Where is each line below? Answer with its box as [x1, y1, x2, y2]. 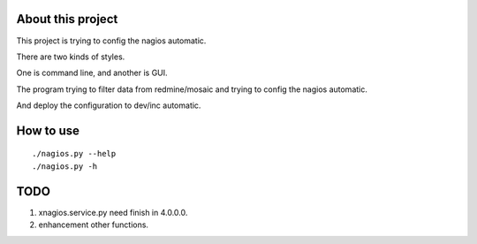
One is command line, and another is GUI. [16, 67, 168, 79]
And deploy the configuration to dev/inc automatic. [16, 100, 201, 111]
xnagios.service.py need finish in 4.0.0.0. [38, 207, 188, 217]
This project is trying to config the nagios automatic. [16, 35, 207, 46]
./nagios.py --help [32, 149, 117, 159]
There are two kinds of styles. [16, 51, 125, 62]
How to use [16, 123, 79, 138]
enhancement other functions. [38, 219, 149, 230]
